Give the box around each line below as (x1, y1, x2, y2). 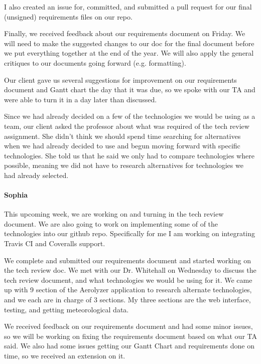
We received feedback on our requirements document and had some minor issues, (4, 321, 253, 331)
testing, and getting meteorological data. (4, 304, 129, 314)
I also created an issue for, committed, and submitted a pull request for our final (4, 2, 252, 12)
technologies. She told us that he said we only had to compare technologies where (4, 150, 254, 160)
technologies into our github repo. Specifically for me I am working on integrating (4, 228, 255, 239)
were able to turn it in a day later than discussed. (4, 94, 157, 104)
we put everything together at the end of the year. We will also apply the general (4, 48, 254, 58)
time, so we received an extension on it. (4, 350, 125, 361)
